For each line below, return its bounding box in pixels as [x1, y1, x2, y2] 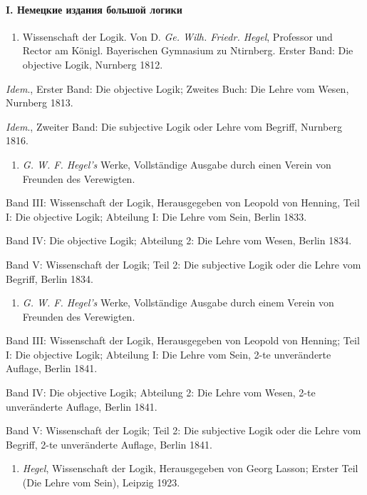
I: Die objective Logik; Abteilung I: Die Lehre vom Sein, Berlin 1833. [6, 209, 307, 224]
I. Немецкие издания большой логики [6, 1, 182, 16]
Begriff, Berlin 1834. [6, 271, 93, 286]
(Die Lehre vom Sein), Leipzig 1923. [22, 475, 180, 490]
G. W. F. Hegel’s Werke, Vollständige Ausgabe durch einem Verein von [22, 295, 334, 310]
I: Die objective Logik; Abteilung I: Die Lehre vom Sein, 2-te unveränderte [6, 346, 331, 361]
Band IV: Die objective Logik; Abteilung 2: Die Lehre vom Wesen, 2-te [6, 385, 316, 400]
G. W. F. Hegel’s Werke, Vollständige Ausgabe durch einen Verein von [22, 156, 331, 171]
